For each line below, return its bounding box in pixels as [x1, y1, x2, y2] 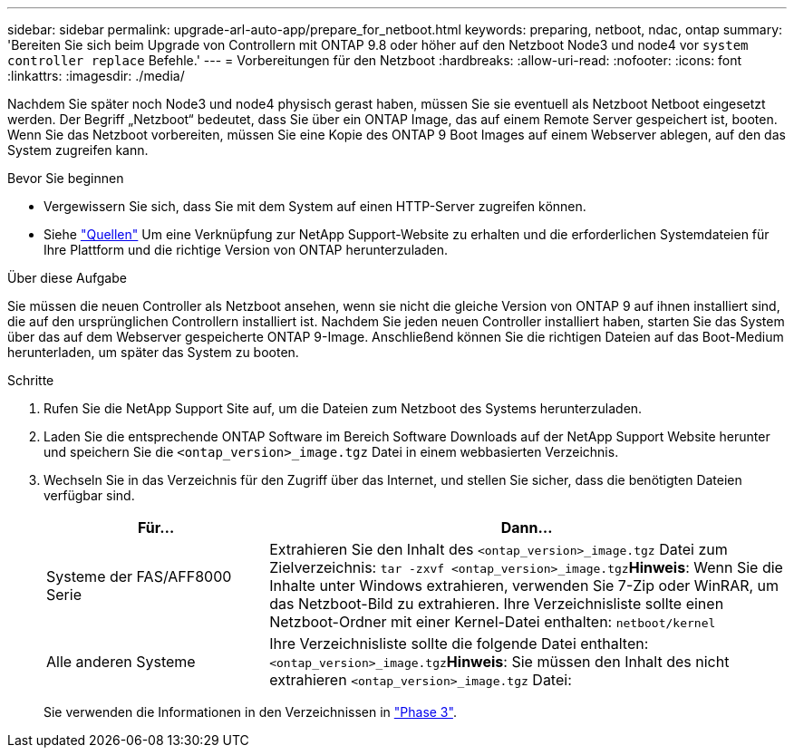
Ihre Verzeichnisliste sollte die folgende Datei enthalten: [269, 634, 649, 653]
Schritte [7, 373, 54, 388]
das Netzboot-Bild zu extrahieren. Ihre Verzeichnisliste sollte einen [269, 595, 724, 613]
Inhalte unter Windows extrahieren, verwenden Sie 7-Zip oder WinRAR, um [269, 576, 779, 595]
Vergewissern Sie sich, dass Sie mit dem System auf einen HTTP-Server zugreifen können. [44, 198, 586, 214]
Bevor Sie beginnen [7, 170, 124, 186]
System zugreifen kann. [7, 142, 149, 158]
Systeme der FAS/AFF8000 [46, 567, 232, 586]
